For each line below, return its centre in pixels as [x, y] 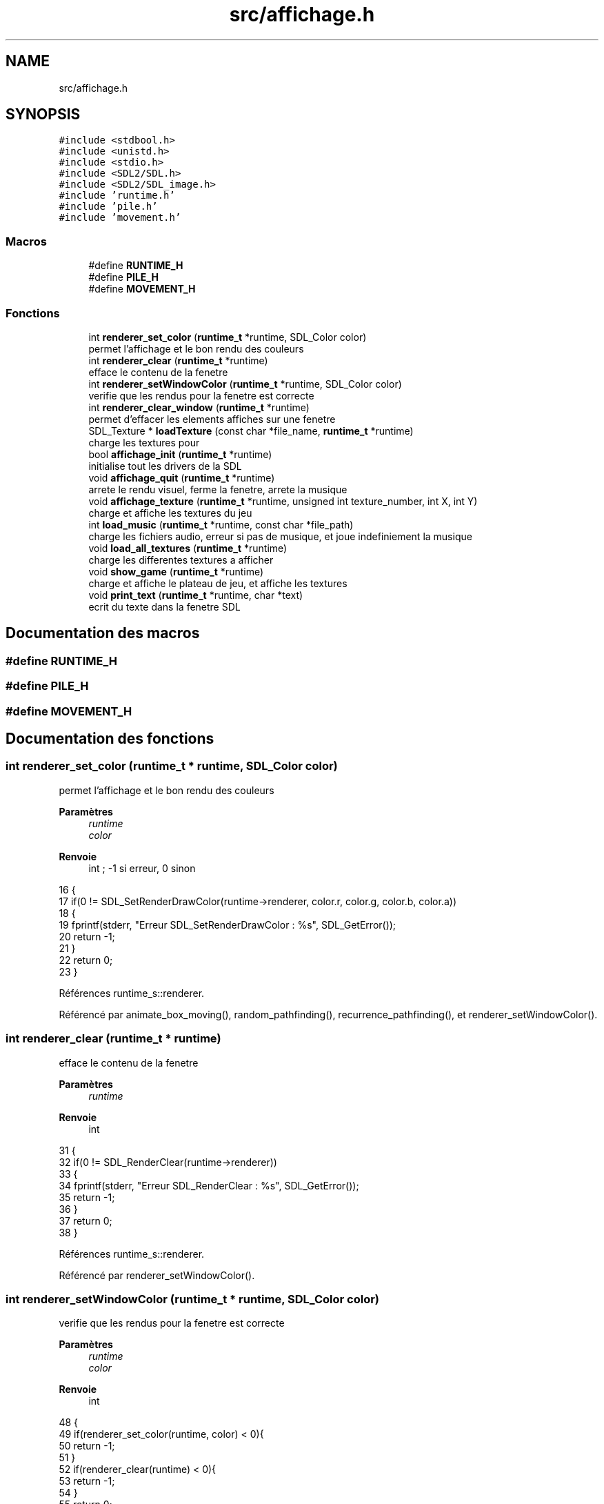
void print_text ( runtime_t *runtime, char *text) [196, 595]
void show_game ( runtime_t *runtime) [176, 571]
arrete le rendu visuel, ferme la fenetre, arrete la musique [218, 489]
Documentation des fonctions [110, 738]
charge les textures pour [144, 442]
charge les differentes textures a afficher [181, 560]
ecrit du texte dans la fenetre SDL [164, 606]
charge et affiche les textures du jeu [170, 513]
